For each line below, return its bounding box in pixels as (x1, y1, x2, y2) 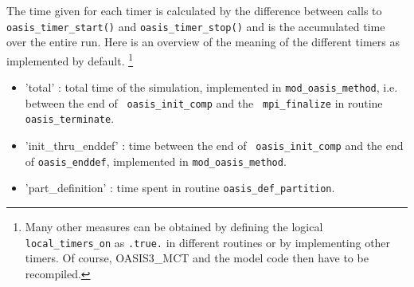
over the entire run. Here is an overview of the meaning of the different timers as (6, 33, 400, 50)
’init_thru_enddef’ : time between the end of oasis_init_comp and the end (25, 137, 404, 154)
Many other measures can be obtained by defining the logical (25, 218, 323, 235)
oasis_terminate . (25, 110, 115, 127)
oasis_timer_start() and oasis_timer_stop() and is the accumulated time (6, 18, 385, 34)
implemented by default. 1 (6, 49, 134, 69)
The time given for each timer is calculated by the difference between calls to (6, 2, 382, 18)
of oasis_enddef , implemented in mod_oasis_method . (25, 152, 287, 169)
